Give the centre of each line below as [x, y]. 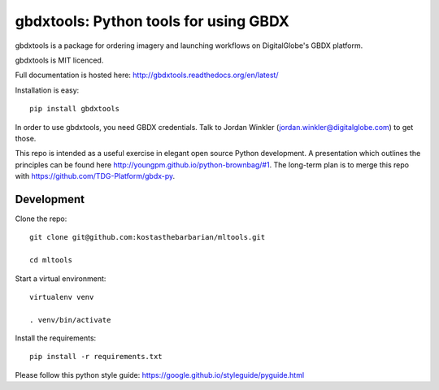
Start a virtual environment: [61, 278]
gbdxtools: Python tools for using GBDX [152, 21]
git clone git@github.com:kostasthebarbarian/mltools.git [148, 237]
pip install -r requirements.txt [96, 357]
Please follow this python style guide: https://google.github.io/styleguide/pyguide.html [160, 375]
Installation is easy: [47, 90]
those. [26, 138]
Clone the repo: [41, 219]
